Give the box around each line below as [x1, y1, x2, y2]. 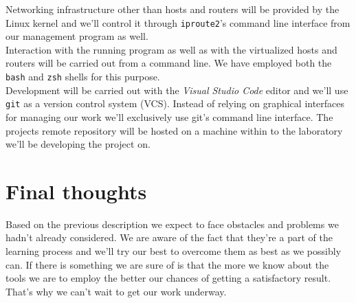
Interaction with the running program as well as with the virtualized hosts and [5, 42, 337, 56]
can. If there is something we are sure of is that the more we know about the [5, 257, 329, 271]
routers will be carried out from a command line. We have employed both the [5, 56, 332, 70]
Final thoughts [5, 177, 147, 205]
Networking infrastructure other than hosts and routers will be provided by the [5, 2, 340, 16]
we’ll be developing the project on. [5, 137, 151, 151]
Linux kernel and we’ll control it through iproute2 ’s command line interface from [5, 15, 351, 30]
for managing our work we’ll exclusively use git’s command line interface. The [5, 109, 333, 124]
